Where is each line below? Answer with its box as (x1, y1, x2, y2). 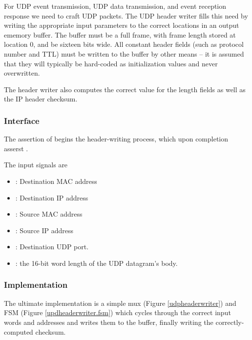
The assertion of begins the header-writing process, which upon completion (4, 134, 229, 144)
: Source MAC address (15, 209, 83, 219)
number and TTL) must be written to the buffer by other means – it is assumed (4, 48, 244, 59)
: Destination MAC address (15, 176, 97, 186)
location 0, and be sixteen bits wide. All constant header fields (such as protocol (4, 39, 244, 49)
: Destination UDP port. (15, 241, 89, 252)
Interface (4, 114, 40, 126)
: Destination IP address (15, 192, 88, 202)
